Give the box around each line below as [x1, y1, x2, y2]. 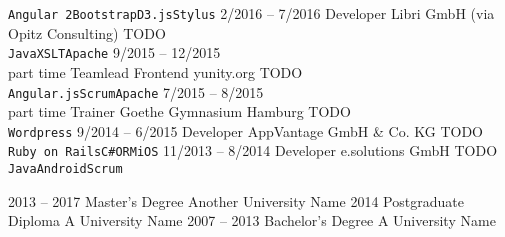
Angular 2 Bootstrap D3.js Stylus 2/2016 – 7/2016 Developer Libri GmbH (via [8, 3, 495, 23]
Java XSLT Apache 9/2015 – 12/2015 [8, 42, 221, 63]
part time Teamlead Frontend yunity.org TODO [8, 61, 303, 82]
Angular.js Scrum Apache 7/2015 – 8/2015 [8, 81, 264, 102]
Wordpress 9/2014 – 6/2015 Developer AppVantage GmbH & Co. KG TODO [8, 120, 483, 141]
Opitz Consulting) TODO [8, 22, 166, 43]
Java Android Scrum [8, 162, 123, 177]
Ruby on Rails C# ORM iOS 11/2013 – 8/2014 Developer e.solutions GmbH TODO [8, 140, 498, 161]
